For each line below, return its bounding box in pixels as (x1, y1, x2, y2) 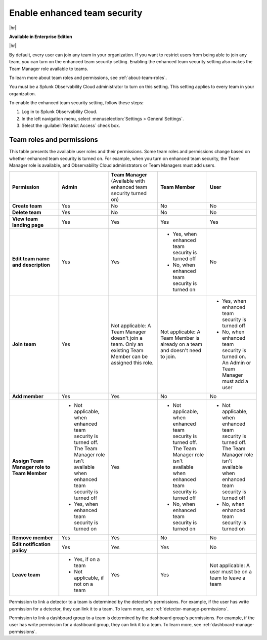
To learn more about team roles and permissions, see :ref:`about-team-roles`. (9, 75, 167, 80)
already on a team (160, 341, 203, 348)
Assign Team (12, 457, 44, 464)
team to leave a (209, 574, 246, 581)
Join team (12, 341, 37, 348)
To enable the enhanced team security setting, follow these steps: (9, 100, 144, 106)
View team (12, 215, 38, 222)
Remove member (12, 534, 53, 541)
